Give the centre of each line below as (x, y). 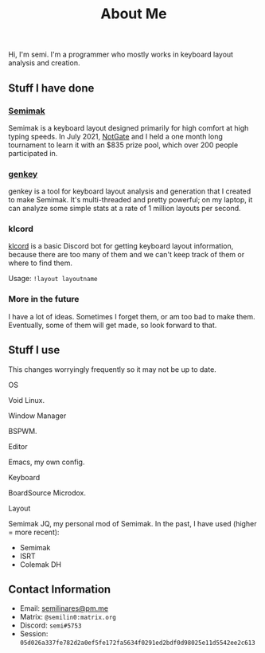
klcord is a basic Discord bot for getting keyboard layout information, (121, 246)
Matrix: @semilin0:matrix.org (68, 617)
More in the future (44, 299)
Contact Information (60, 589)
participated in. (33, 153)
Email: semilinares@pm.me (64, 608)
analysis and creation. (44, 63)
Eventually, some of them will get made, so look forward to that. (113, 325)
